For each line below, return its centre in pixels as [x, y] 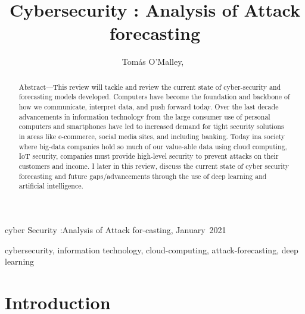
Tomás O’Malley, [153, 62]
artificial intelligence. [51, 186]
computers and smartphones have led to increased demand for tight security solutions [151, 126]
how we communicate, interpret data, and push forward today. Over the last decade [149, 107]
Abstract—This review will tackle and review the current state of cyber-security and [150, 87]
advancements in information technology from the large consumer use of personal [144, 116]
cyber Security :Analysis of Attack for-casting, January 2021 [116, 229]
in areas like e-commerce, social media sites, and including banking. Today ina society [152, 136]
